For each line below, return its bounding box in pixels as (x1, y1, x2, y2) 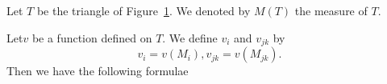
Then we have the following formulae (6, 62, 189, 79)
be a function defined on (31, 29, 152, 46)
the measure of (294, 2, 368, 18)
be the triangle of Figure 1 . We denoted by (36, 2, 251, 18)
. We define (162, 29, 218, 46)
